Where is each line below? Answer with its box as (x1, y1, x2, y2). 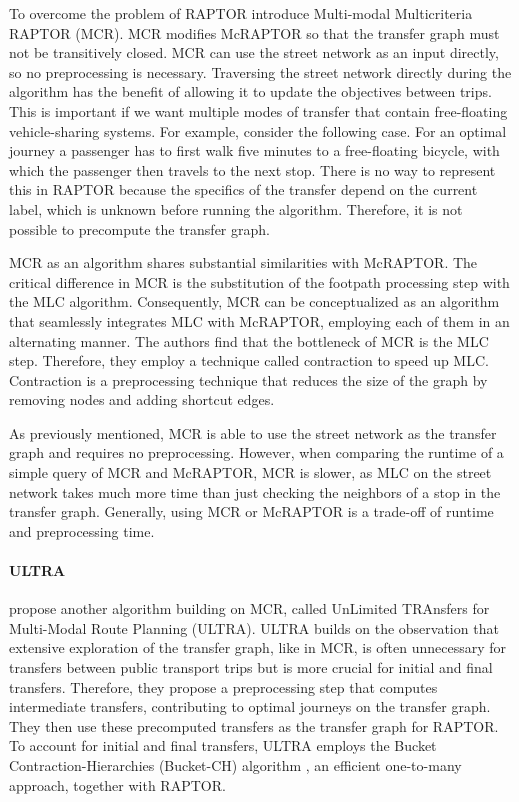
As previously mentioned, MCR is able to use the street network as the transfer (9, 422, 497, 443)
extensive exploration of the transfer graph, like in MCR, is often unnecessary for (9, 637, 507, 658)
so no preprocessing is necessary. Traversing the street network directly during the (9, 61, 512, 82)
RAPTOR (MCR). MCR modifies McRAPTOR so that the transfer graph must (9, 22, 500, 43)
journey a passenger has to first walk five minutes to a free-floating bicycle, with (9, 140, 500, 161)
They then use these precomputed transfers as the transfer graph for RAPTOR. (9, 715, 499, 736)
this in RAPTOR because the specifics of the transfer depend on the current (9, 179, 478, 200)
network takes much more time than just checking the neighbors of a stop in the (9, 481, 501, 502)
